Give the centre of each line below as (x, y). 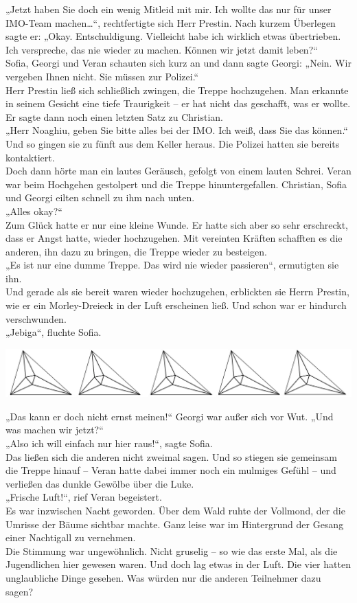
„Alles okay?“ (34, 211)
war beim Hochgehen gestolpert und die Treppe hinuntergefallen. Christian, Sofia (176, 184)
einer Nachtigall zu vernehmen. (71, 537)
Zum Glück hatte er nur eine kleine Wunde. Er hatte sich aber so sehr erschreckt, (177, 224)
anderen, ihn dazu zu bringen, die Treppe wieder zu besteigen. (136, 251)
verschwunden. (36, 318)
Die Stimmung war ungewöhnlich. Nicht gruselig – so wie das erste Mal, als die (172, 550)
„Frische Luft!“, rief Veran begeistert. (84, 497)
